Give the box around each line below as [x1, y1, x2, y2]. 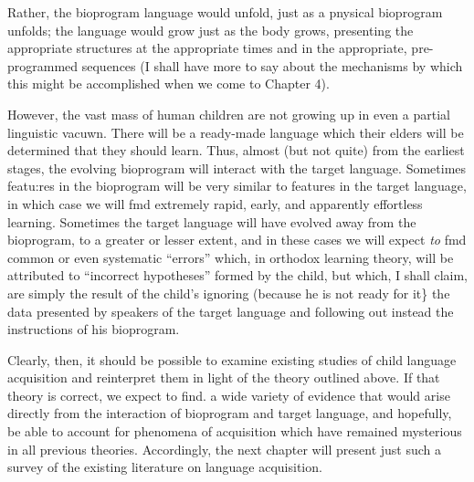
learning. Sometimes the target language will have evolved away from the [7, 212, 416, 231]
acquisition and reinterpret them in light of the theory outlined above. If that [7, 368, 440, 387]
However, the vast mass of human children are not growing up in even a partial [7, 104, 450, 123]
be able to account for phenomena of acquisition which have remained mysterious [7, 422, 462, 441]
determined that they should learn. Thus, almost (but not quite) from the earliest [7, 141, 465, 160]
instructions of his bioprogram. [7, 320, 180, 339]
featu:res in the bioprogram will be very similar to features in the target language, [7, 176, 467, 195]
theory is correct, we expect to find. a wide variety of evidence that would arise [7, 385, 450, 404]
